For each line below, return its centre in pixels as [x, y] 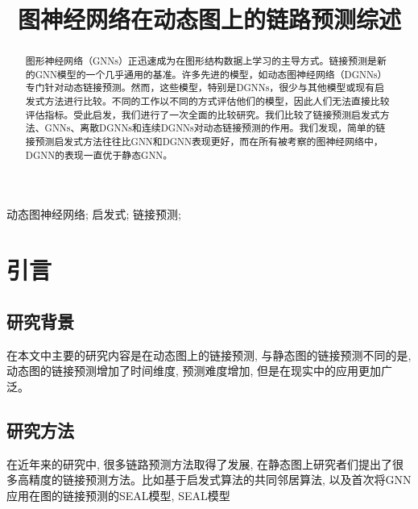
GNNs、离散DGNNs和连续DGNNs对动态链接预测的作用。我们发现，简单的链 [215, 128]
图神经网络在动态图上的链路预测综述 [209, 19]
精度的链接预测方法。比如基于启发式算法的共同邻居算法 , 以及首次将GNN [220, 480]
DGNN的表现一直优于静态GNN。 [99, 154]
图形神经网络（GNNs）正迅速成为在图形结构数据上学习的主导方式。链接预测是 [201, 61]
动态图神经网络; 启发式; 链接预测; [94, 214]
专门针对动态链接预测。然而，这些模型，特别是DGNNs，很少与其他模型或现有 [200, 88]
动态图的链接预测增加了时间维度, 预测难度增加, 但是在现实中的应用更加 [194, 371]
